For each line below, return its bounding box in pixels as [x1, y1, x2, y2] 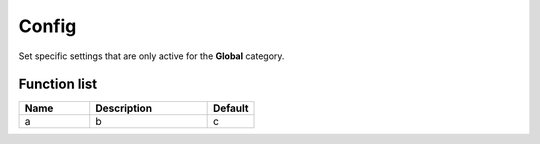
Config [18, 15, 77, 37]
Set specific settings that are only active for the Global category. [18, 50, 285, 62]
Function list [18, 76, 98, 93]
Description [95, 101, 153, 115]
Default [212, 101, 249, 115]
